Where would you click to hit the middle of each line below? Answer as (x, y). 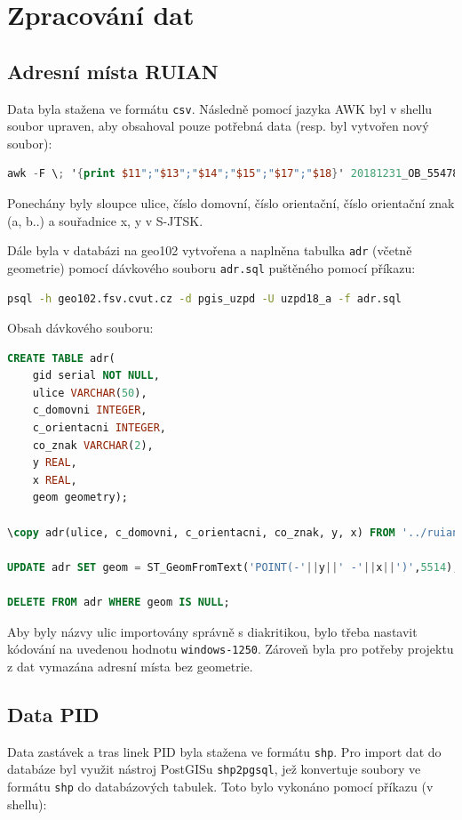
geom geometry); (80, 498)
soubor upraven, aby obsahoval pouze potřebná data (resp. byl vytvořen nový (218, 126)
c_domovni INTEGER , (90, 410)
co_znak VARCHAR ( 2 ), (93, 445)
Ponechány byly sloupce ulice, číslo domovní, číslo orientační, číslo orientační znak (231, 203)
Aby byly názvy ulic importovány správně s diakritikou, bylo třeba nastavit (212, 631)
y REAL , (55, 463)
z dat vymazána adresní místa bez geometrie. (130, 666)
